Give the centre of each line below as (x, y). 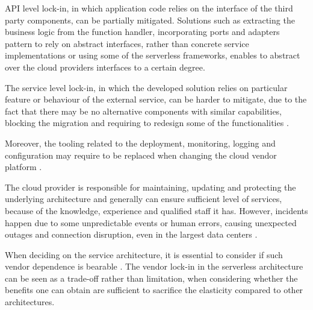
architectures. (30, 302)
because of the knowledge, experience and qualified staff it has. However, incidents (156, 210)
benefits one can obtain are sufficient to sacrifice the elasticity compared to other (154, 290)
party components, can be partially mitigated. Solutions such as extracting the (150, 20)
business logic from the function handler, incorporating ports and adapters (142, 32)
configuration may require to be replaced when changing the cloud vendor (141, 155)
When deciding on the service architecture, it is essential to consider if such (144, 254)
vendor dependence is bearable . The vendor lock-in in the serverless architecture (154, 266)
